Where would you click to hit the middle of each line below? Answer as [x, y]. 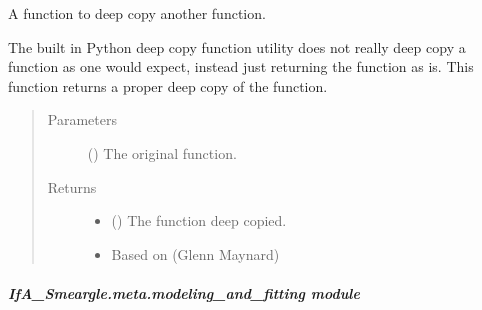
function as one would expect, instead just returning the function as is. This [241, 66]
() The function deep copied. [199, 220]
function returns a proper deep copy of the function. [168, 85]
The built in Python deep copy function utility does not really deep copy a [237, 46]
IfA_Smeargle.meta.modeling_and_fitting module [184, 292]
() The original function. [162, 152]
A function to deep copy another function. [137, 13]
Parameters [82, 119]
